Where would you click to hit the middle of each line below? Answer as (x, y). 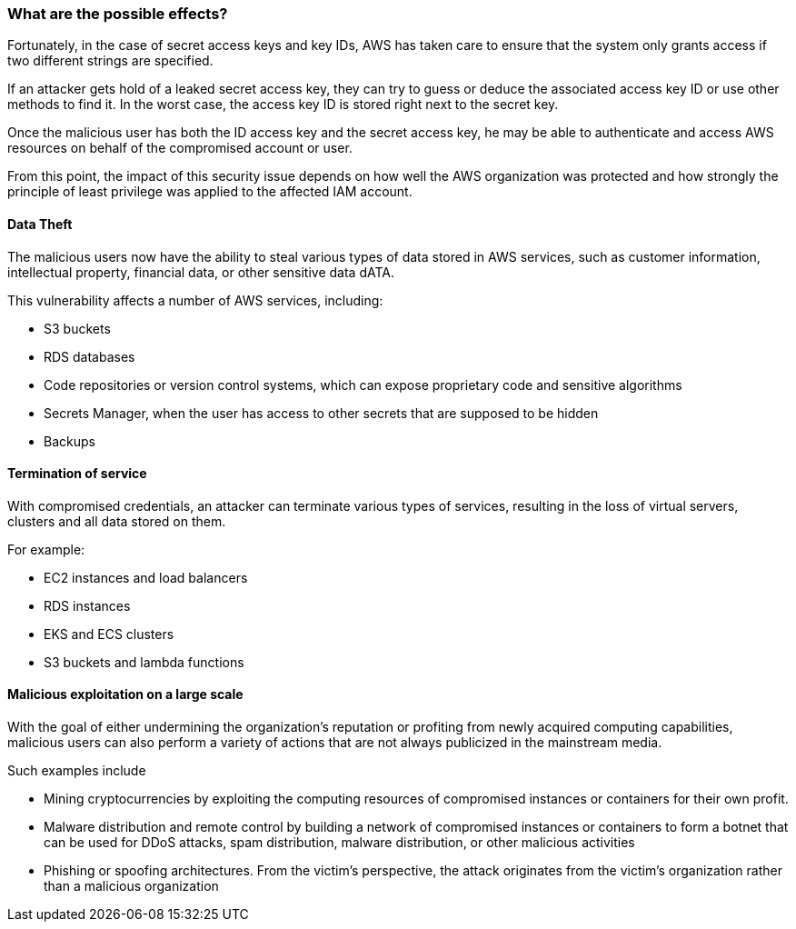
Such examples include (77, 771)
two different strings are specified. (110, 61)
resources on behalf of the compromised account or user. (180, 148)
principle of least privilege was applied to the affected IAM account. (210, 192)
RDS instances (87, 605)
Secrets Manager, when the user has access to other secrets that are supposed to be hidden (321, 413)
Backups (70, 441)
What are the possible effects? (118, 14)
